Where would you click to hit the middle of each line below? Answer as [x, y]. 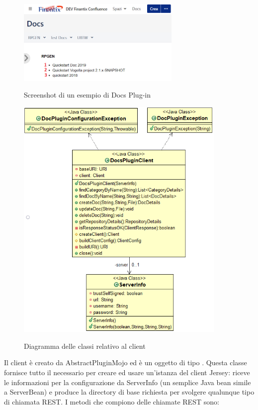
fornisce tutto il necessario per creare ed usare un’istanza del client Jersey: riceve [127, 372]
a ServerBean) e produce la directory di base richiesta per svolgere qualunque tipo [129, 392]
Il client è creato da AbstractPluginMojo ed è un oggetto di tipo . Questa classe [126, 362]
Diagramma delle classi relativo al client [85, 346]
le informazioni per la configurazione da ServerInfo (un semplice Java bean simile [128, 382]
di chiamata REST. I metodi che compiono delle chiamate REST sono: [112, 401]
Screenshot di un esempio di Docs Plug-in [87, 95]
